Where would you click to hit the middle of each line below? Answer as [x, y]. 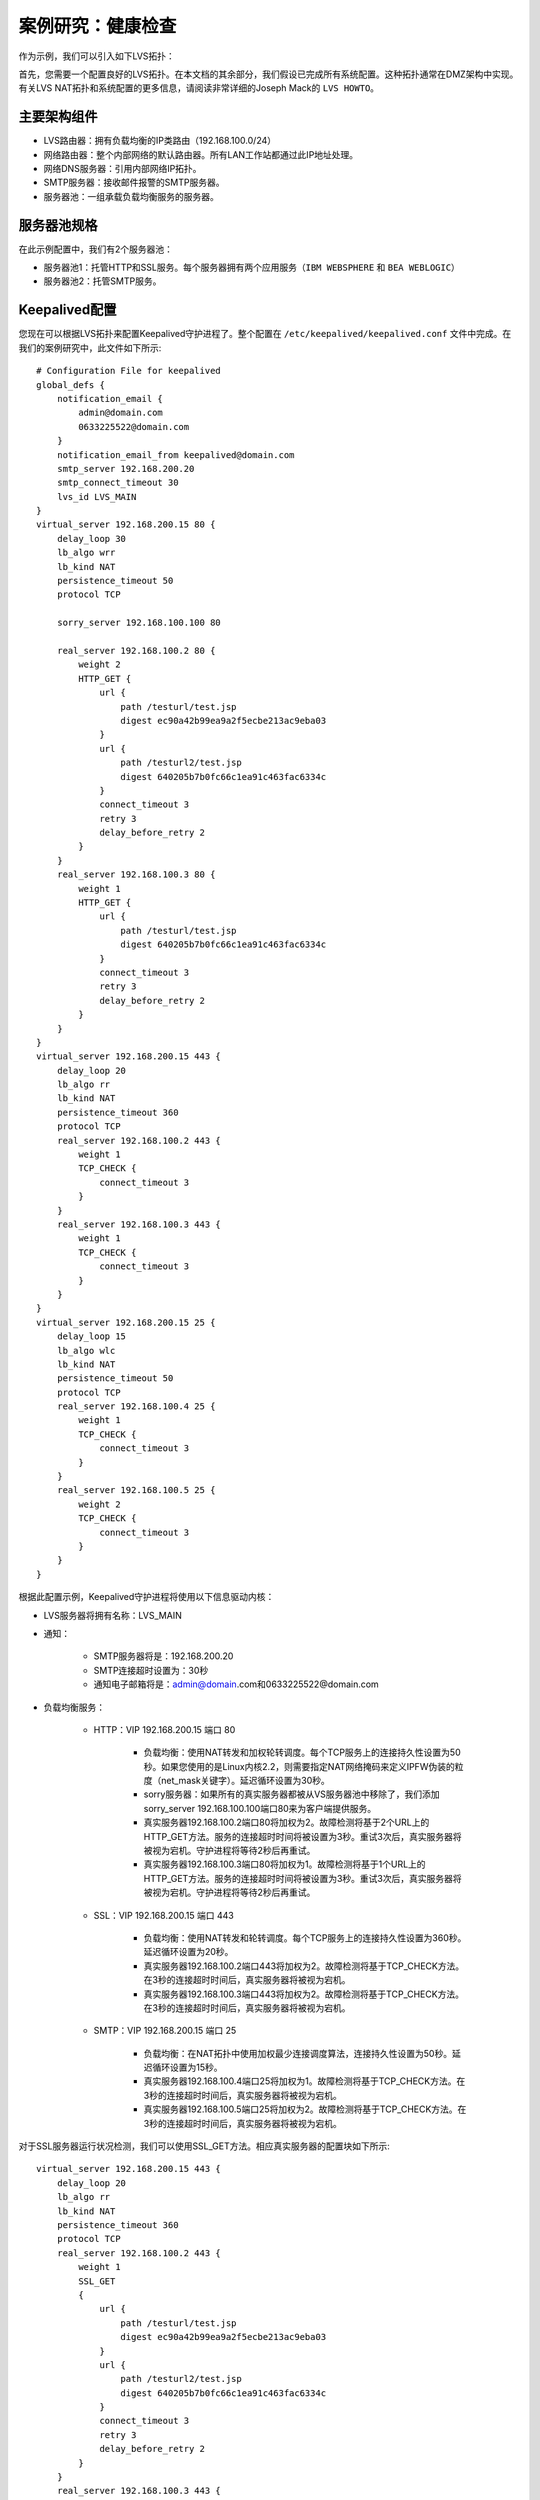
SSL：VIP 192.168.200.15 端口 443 [163, 1915]
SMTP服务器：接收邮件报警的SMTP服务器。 [134, 182]
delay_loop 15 [91, 1336]
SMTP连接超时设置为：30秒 [151, 1670]
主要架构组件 [58, 116]
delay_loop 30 [91, 538]
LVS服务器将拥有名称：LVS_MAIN [112, 1615]
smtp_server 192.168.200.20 [125, 468]
